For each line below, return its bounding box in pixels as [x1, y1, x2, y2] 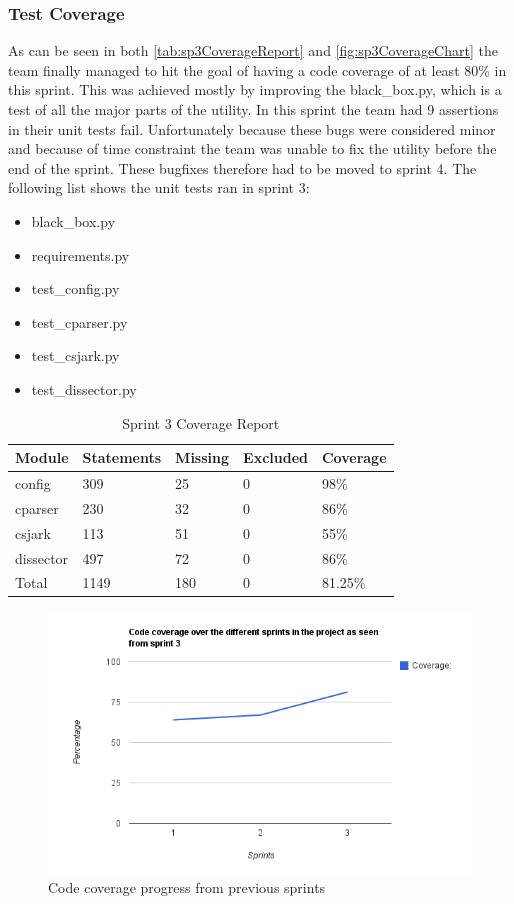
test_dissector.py [31, 378, 137, 399]
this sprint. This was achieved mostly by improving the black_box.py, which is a [8, 79, 502, 100]
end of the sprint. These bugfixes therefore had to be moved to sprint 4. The [8, 157, 477, 178]
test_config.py [31, 278, 120, 299]
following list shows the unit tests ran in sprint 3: [8, 177, 310, 198]
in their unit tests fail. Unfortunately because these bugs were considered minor [8, 118, 496, 139]
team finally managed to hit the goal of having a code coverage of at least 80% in [8, 59, 507, 80]
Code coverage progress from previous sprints [48, 877, 326, 898]
